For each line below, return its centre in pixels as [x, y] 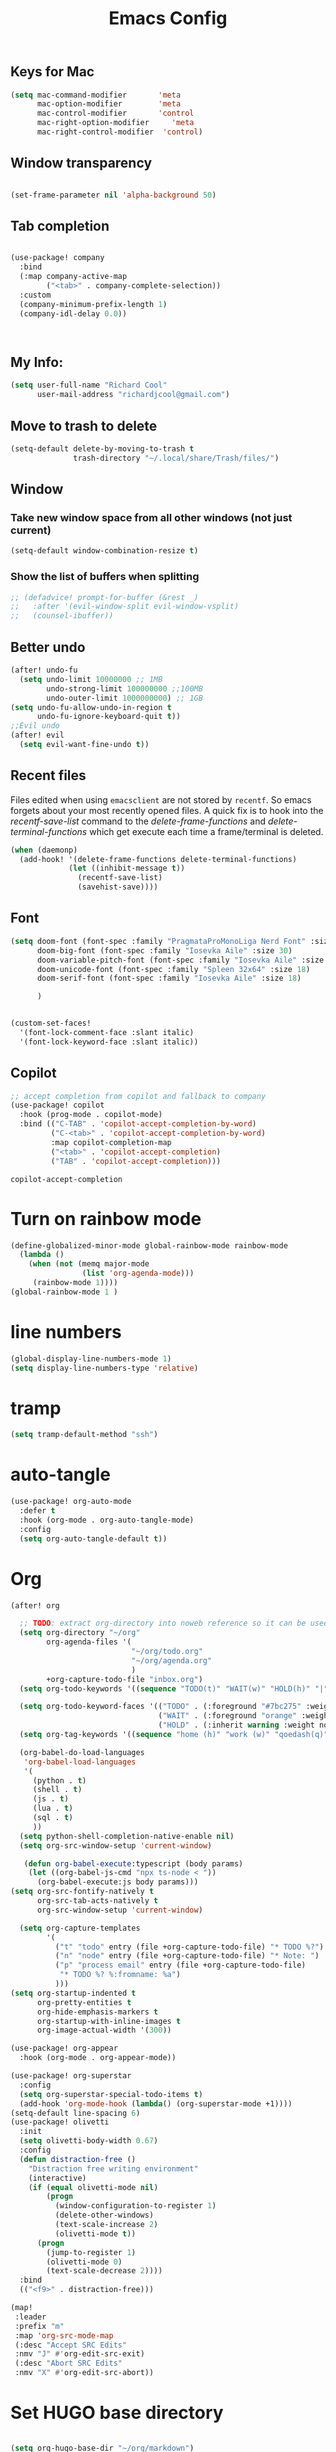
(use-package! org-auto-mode [71, 1502]
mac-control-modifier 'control [115, 113]
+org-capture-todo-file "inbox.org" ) [124, 1679]
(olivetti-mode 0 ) [84, 2262]
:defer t [37, 1511]
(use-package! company [57, 258]
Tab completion [60, 226]
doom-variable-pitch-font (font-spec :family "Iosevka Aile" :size [180, 960]
